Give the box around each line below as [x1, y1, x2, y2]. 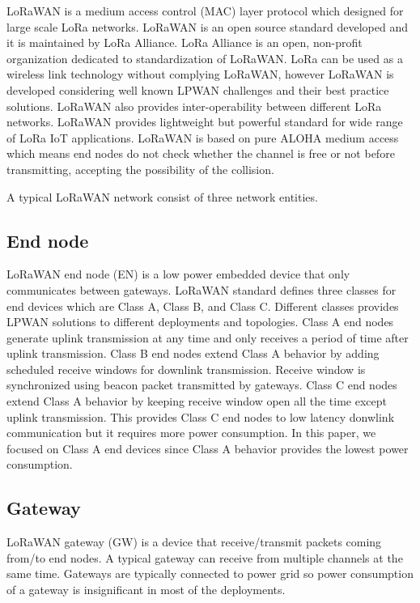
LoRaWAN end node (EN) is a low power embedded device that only [6, 265, 350, 282]
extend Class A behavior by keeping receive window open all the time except [6, 393, 387, 410]
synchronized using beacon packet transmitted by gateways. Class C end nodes [6, 376, 397, 393]
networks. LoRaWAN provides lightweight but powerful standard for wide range [6, 113, 403, 130]
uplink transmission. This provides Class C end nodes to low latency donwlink [6, 408, 395, 425]
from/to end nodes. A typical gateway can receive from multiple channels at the [6, 549, 403, 566]
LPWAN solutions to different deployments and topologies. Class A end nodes [6, 313, 394, 330]
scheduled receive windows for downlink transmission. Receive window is [6, 360, 366, 377]
